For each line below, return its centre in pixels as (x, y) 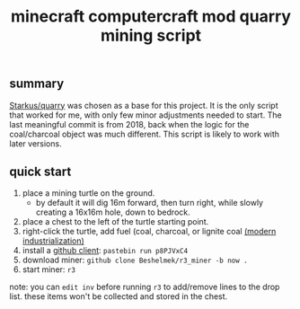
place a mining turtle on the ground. (88, 193)
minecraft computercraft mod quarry (151, 17)
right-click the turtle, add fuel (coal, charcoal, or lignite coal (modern (149, 232)
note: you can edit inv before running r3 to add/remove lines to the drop (145, 287)
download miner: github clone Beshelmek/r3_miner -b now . (135, 260)
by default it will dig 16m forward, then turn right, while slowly (149, 203)
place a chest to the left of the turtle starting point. (115, 222)
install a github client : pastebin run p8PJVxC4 (105, 251)
